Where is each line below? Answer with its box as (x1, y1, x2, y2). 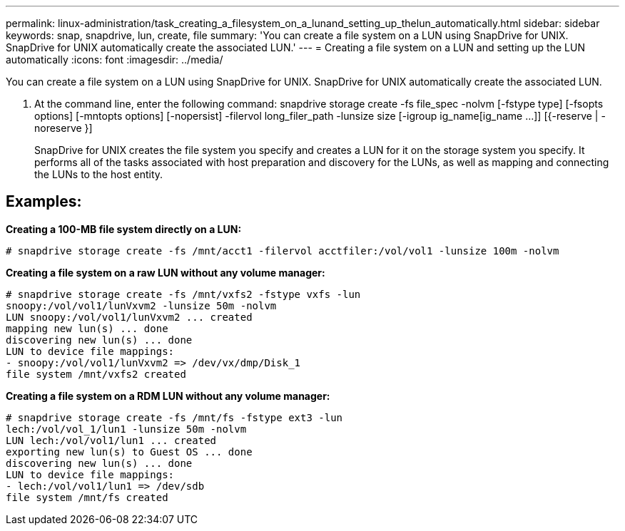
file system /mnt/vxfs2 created (6, 368, 186, 380)
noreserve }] (34, 122, 93, 134)
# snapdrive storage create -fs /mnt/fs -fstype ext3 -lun (6, 411, 343, 423)
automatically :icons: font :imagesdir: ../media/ (6, 53, 223, 66)
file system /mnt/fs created (6, 491, 168, 503)
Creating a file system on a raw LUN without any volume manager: (6, 266, 325, 279)
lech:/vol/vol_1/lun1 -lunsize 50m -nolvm (6, 423, 247, 435)
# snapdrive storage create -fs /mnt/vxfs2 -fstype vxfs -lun (6, 288, 361, 300)
